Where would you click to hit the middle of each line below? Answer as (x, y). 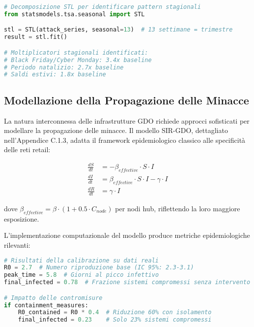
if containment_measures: (46, 305)
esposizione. (22, 218)
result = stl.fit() (36, 37)
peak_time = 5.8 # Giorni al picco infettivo (82, 275)
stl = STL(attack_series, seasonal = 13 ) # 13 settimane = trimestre (118, 30)
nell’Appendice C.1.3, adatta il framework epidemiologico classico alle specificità (125, 140)
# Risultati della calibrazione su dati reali (81, 260)
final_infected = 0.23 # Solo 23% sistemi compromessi (115, 320)
